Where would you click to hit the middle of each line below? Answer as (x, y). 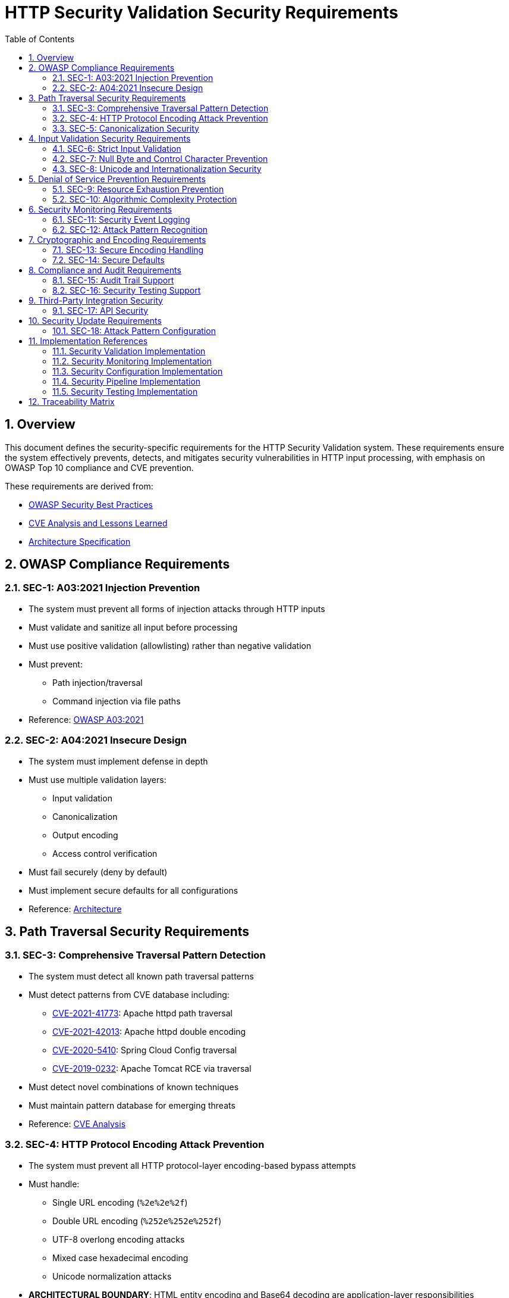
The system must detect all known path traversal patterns (141, 976)
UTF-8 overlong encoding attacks (119, 1239)
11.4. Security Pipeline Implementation (127, 381)
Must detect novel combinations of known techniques (134, 1087)
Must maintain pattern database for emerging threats (132, 1105)
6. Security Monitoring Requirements (100, 209)
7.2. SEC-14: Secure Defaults (109, 260)
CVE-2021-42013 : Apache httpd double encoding (149, 1031)
